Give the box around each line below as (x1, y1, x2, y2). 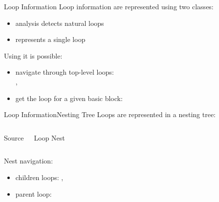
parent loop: (15, 188, 52, 199)
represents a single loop (15, 34, 86, 44)
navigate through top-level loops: (15, 67, 114, 77)
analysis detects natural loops (15, 18, 104, 28)
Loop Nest (34, 132, 65, 142)
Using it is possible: (4, 50, 63, 61)
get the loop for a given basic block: (15, 93, 123, 103)
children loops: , (15, 172, 64, 182)
